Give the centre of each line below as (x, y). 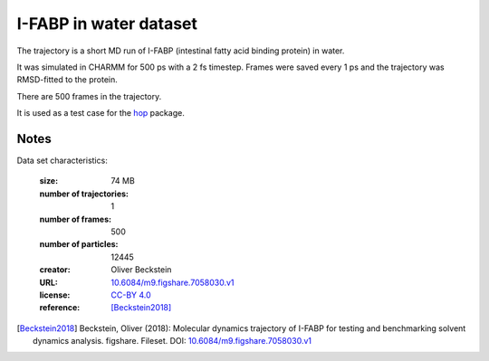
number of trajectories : (84, 194)
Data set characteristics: (62, 161)
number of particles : (79, 244)
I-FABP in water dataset (107, 24)
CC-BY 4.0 (131, 295)
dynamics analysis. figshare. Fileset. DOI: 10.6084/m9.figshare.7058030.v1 (173, 341)
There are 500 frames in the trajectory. (89, 96)
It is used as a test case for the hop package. (101, 113)
